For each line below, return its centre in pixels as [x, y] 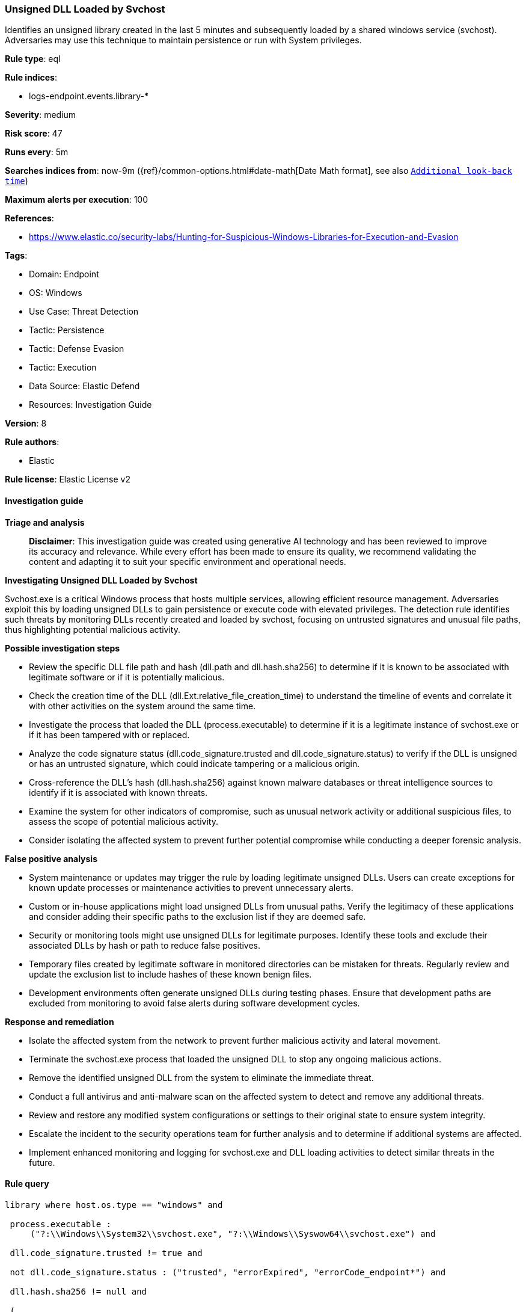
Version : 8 [26, 423]
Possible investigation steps [63, 648]
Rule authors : [32, 442]
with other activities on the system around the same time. [142, 706]
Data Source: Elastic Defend [84, 386]
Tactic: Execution [63, 368]
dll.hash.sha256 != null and [78, 1291]
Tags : [16, 256]
